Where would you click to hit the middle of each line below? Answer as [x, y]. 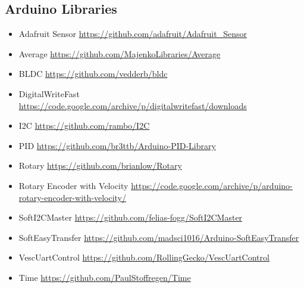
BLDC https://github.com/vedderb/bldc [93, 74]
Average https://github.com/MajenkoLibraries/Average [120, 53]
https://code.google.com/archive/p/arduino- [212, 185]
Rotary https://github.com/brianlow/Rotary [100, 165]
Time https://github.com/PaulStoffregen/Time [105, 277]
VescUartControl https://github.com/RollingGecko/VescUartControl [144, 257]
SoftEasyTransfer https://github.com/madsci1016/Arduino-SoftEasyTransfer [159, 237]
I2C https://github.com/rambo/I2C [84, 126]
